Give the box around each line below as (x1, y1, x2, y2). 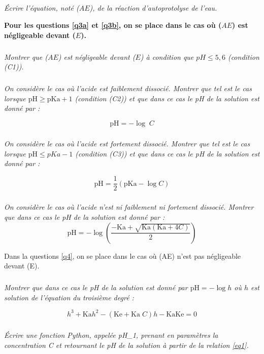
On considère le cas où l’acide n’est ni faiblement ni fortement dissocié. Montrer (4, 202, 254, 212)
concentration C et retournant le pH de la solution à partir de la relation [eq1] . (4, 339, 249, 350)
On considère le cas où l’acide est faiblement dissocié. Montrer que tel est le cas (4, 83, 252, 94)
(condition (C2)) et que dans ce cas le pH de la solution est (75, 93, 259, 103)
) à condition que (140, 51, 194, 62)
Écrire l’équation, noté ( (4, 3, 79, 13)
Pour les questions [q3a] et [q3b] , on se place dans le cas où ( (4, 19, 222, 30)
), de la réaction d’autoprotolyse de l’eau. (89, 3, 217, 13)
